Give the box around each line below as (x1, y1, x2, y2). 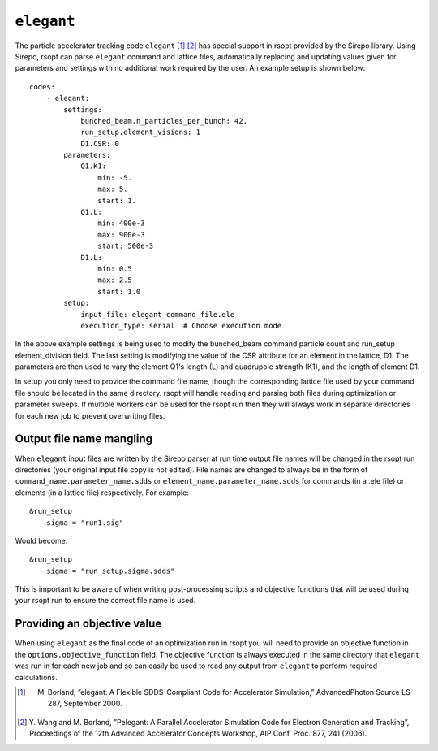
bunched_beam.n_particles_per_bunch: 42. (80, 116, 247, 125)
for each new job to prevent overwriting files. (15, 410, 165, 420)
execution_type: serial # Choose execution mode (80, 321, 282, 330)
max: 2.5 (97, 276, 133, 284)
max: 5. (97, 184, 128, 194)
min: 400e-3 (97, 219, 145, 228)
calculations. (15, 672, 58, 682)
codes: (29, 82, 56, 91)
